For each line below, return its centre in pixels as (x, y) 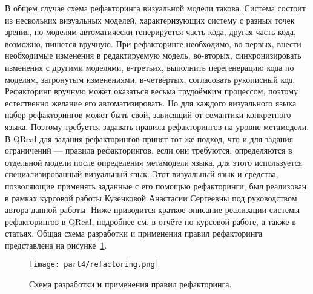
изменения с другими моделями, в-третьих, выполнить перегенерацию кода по (150, 67)
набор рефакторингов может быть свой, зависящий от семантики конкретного (148, 115)
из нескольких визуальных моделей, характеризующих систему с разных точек (150, 20)
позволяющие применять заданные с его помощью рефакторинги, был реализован (156, 185)
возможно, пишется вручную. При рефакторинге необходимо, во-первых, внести (153, 43)
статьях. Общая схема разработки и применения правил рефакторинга (134, 233)
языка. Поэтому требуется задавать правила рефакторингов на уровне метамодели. (157, 126)
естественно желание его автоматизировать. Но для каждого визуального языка (151, 103)
